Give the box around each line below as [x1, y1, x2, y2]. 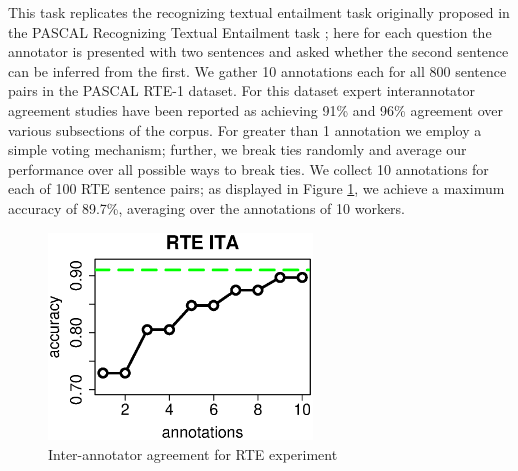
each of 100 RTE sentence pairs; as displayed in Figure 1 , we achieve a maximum [8, 178, 505, 199]
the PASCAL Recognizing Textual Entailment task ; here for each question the [8, 21, 492, 42]
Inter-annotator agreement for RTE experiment [48, 443, 338, 464]
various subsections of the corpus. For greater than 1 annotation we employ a [8, 119, 482, 140]
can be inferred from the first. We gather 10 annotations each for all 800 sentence [8, 60, 507, 81]
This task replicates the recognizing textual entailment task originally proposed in [8, 2, 510, 22]
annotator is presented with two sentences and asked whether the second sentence [8, 41, 509, 62]
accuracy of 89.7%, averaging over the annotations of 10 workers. [8, 197, 405, 218]
